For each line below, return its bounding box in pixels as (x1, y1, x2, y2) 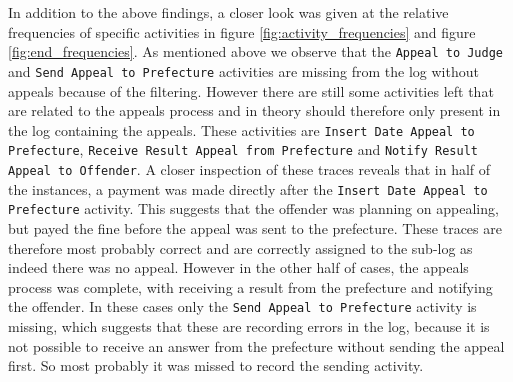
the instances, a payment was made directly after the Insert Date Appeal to (8, 178, 488, 199)
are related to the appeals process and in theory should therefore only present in (8, 100, 501, 121)
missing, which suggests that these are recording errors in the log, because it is (8, 316, 490, 336)
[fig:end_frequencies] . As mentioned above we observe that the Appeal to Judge (8, 41, 504, 62)
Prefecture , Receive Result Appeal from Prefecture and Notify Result (8, 139, 479, 160)
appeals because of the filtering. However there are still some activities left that (8, 80, 494, 101)
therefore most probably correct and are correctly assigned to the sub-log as (8, 237, 473, 258)
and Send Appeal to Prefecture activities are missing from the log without (8, 60, 479, 81)
